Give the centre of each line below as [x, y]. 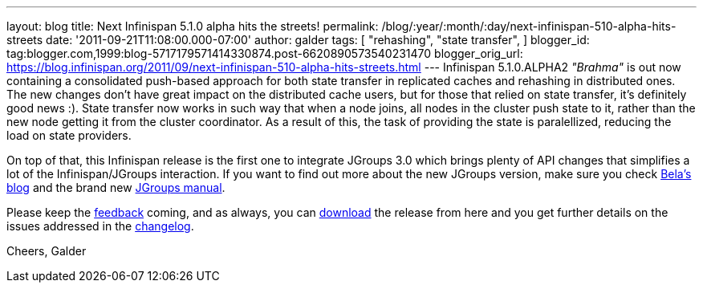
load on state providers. [69, 135]
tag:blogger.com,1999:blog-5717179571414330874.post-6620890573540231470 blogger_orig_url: [265, 53]
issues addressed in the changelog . [100, 226]
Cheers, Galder [47, 251]
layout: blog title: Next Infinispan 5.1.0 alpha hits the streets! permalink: [193, 26]
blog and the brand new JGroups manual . [116, 187]
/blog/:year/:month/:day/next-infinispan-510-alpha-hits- [529, 26]
